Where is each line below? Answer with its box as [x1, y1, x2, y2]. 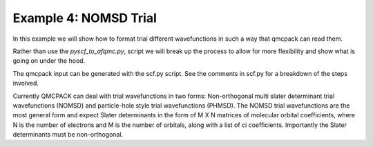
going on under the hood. [12, 57, 86, 65]
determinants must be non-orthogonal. [12, 130, 124, 139]
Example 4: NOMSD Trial [12, 10, 157, 26]
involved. [12, 79, 39, 88]
